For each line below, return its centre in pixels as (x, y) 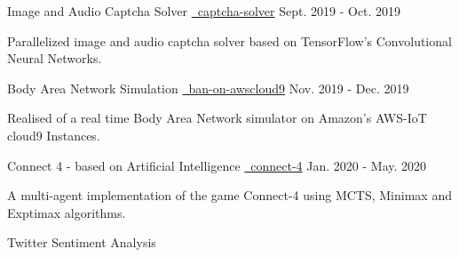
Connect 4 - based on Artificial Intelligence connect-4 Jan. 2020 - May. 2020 (217, 165)
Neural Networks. (55, 58)
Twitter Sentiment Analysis (82, 242)
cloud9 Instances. (54, 135)
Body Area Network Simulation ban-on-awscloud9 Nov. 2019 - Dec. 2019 (208, 88)
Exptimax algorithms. (67, 212)
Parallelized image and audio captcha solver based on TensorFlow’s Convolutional (229, 40)
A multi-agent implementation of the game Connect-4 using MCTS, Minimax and (229, 195)
